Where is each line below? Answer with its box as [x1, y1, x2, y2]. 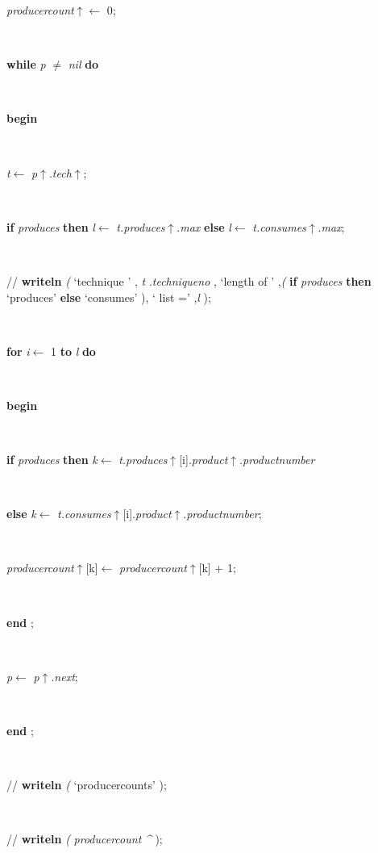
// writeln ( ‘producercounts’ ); [6, 776, 167, 793]
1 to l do [50, 342, 96, 359]
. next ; [51, 667, 78, 684]
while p [6, 56, 46, 73]
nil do [68, 56, 99, 73]
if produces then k [6, 451, 98, 468]
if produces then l [6, 218, 95, 235]
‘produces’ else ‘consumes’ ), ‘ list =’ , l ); [6, 288, 211, 305]
